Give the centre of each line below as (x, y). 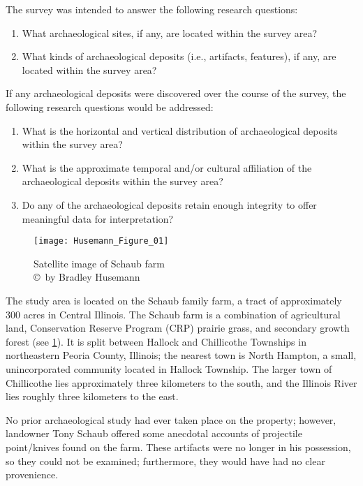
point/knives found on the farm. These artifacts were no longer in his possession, (178, 447)
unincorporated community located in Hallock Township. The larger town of (169, 368)
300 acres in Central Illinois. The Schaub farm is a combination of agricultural (173, 314)
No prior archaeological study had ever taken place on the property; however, (171, 419)
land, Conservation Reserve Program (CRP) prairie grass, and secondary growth (178, 328)
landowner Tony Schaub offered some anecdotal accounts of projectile (154, 433)
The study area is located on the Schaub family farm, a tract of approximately (174, 300)
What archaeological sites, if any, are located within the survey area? (170, 32)
